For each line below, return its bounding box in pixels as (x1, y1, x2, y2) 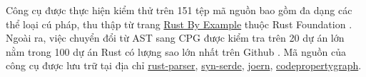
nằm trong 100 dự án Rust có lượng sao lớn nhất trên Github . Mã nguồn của (6, 44, 346, 59)
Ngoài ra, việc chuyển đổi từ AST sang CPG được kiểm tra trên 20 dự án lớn (6, 30, 345, 45)
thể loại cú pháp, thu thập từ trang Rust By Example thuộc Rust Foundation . (6, 16, 352, 31)
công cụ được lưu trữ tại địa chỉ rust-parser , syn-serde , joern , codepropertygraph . (6, 58, 362, 73)
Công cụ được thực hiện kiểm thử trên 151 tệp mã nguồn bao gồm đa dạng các (6, 3, 352, 17)
